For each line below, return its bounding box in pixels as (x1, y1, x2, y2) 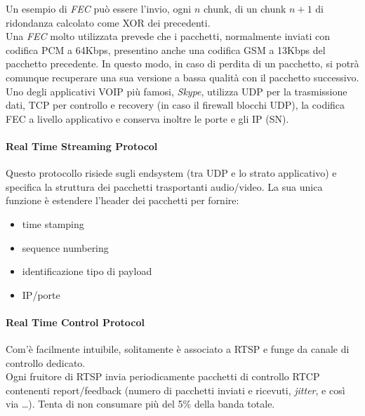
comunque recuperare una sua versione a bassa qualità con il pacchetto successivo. (6, 69, 359, 84)
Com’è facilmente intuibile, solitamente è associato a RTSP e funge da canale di (6, 342, 350, 356)
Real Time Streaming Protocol (6, 138, 158, 153)
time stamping (22, 216, 84, 231)
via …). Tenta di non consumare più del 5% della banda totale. (6, 396, 275, 411)
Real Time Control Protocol (6, 314, 145, 329)
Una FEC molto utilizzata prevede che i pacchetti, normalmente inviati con (6, 29, 330, 43)
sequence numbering (22, 240, 109, 255)
